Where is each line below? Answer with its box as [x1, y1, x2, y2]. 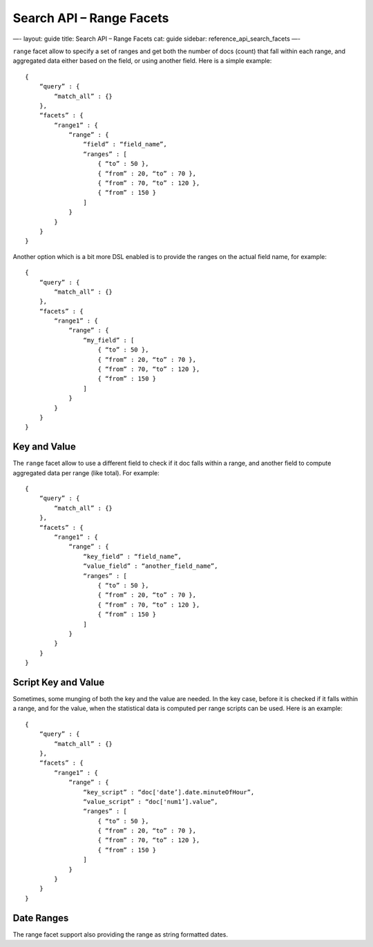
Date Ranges [12, 912, 69, 924]
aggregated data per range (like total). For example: [12, 468, 160, 477]
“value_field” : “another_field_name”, [83, 562, 218, 570]
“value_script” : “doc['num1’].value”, [83, 798, 218, 805]
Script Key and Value [12, 676, 105, 688]
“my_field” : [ [83, 336, 135, 344]
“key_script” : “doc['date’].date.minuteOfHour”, [83, 788, 255, 796]
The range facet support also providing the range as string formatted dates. [12, 930, 228, 939]
